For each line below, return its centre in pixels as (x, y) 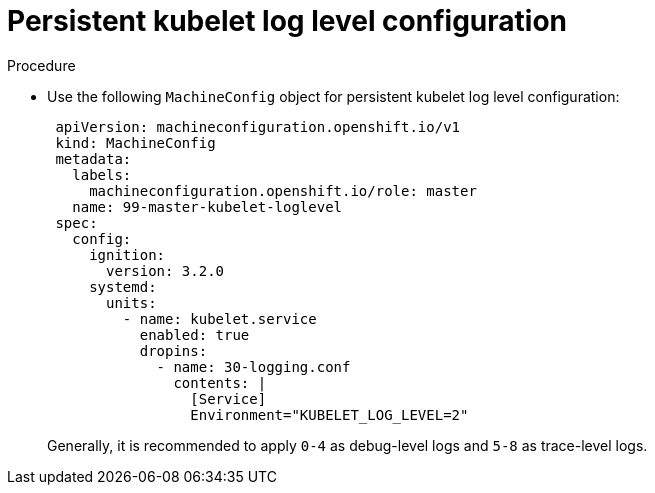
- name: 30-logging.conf (253, 366)
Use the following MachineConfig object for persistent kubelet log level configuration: (333, 96)
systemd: (123, 286)
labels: (102, 174)
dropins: (173, 350)
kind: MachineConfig (135, 142)
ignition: (127, 254)
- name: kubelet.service (219, 318)
